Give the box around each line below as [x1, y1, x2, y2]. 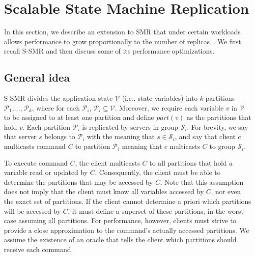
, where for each [32, 102, 80, 113]
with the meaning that [87, 131, 155, 142]
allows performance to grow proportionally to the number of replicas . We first [4, 36, 241, 46]
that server [4, 131, 37, 142]
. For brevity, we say [187, 121, 248, 132]
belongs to [44, 131, 75, 142]
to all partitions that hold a [149, 157, 233, 168]
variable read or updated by [4, 167, 88, 177]
